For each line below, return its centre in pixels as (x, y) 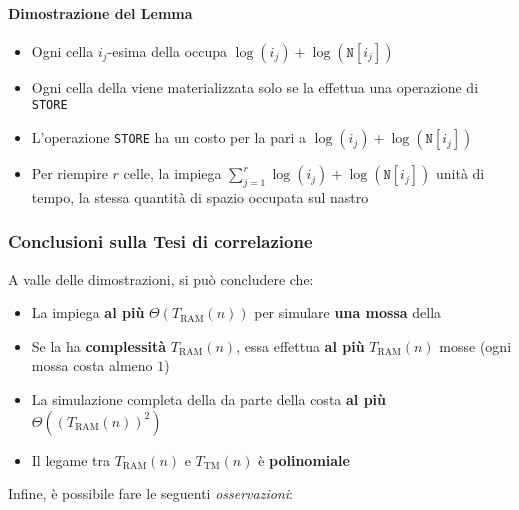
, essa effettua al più (300, 345)
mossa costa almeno (92, 365)
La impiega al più (88, 312)
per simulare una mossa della (348, 312)
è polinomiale (304, 459)
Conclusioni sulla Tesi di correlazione (160, 241)
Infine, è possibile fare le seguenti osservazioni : (150, 493)
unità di (460, 173)
